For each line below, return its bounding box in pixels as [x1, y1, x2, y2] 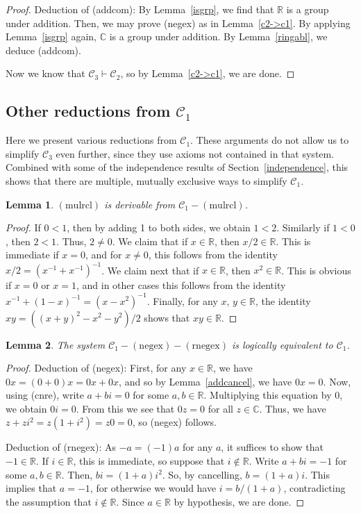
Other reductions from [6, 100, 171, 122]
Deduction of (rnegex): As [6, 440, 116, 454]
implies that [6, 481, 57, 495]
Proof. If [6, 220, 41, 235]
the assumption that [6, 494, 92, 508]
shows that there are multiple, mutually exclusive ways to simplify [6, 173, 287, 188]
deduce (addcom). [6, 42, 81, 57]
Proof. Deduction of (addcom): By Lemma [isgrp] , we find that [6, 2, 274, 16]
